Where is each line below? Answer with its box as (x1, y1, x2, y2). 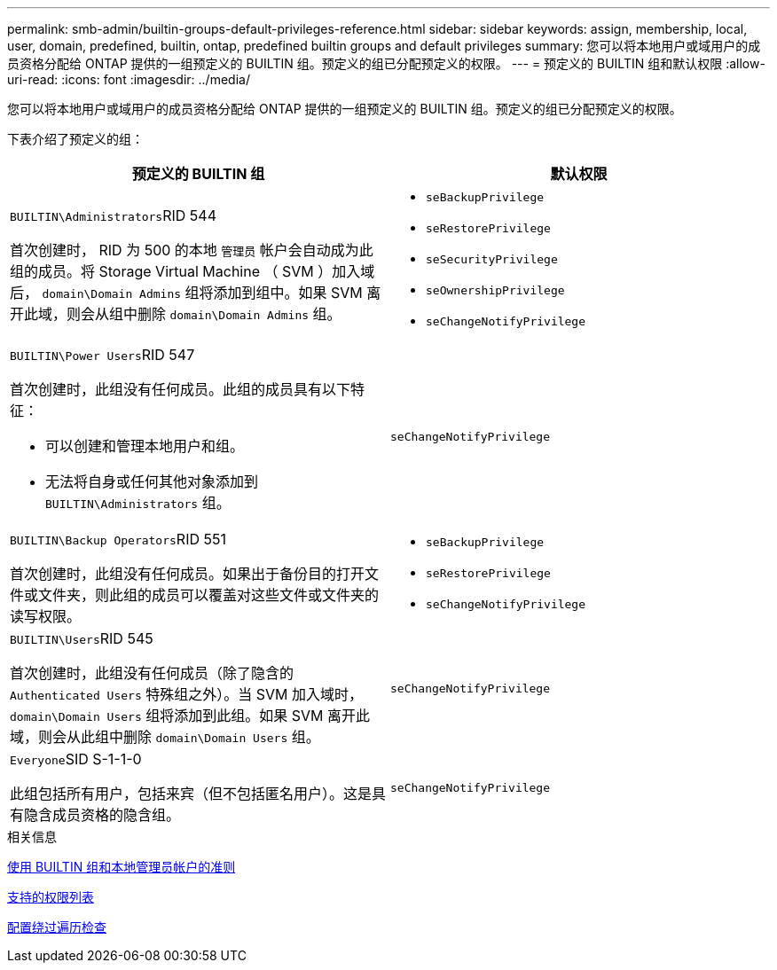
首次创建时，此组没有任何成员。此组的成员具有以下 (10, 380, 351, 398)
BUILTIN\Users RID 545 (10, 630, 153, 647)
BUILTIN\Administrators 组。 (45, 494, 231, 512)
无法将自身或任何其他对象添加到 (45, 473, 259, 490)
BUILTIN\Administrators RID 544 (10, 206, 216, 224)
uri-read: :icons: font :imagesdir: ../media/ (7, 72, 250, 87)
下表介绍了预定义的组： (7, 131, 144, 146)
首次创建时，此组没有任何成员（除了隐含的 (10, 664, 294, 682)
